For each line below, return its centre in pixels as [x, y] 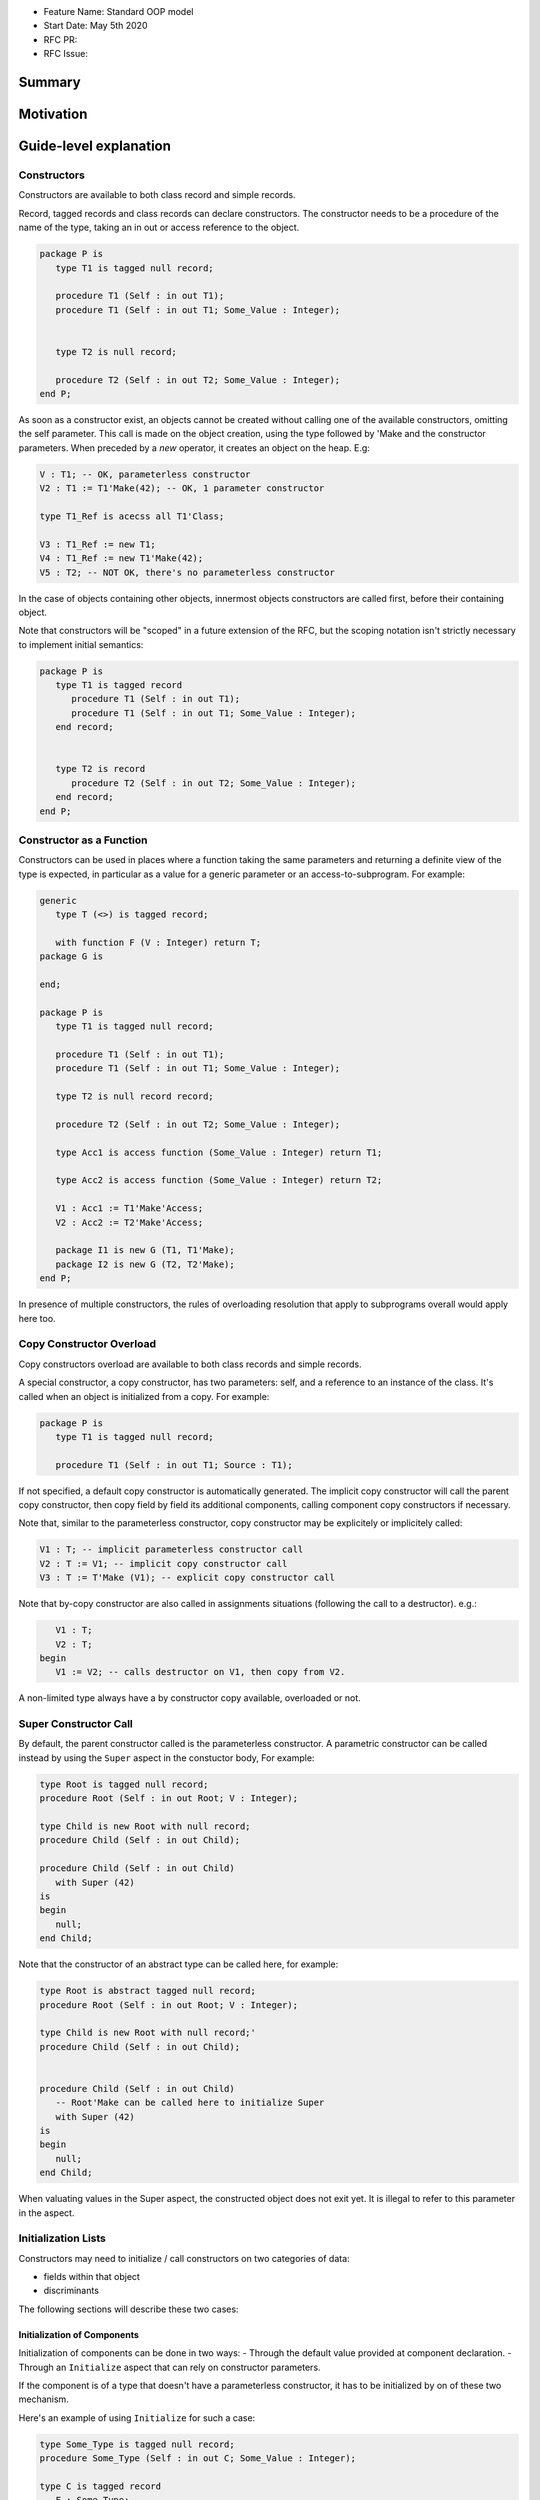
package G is [71, 956]
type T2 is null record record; [134, 1096]
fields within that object [91, 2277]
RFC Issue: [66, 54]
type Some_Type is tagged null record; [137, 2444]
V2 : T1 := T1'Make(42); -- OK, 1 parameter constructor [182, 488]
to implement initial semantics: [81, 644]
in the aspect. [46, 2212]
